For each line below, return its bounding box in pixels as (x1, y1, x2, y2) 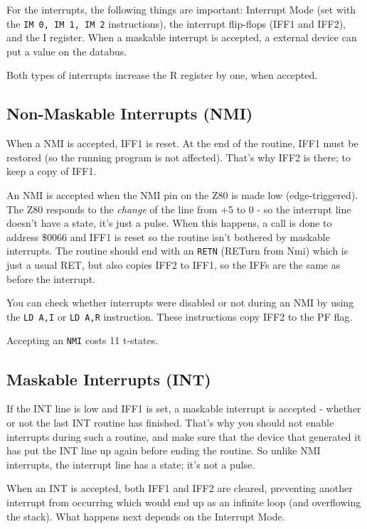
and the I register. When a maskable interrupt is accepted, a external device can (6, 30, 357, 45)
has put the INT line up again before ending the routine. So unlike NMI (6, 443, 321, 458)
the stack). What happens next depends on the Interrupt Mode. (6, 508, 285, 523)
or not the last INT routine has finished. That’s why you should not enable (6, 415, 334, 429)
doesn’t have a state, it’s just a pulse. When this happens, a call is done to (6, 215, 332, 230)
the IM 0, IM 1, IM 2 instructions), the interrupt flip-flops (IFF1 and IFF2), (6, 16, 346, 31)
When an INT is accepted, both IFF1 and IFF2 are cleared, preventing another (6, 481, 353, 496)
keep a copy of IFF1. (6, 164, 97, 178)
